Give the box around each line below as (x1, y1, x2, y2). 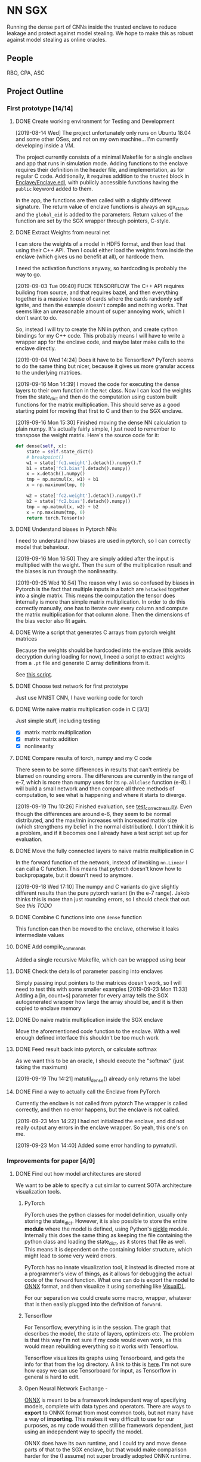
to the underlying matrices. (15, 369, 82, 376)
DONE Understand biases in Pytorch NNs (15, 526, 117, 533)
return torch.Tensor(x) (26, 515, 85, 521)
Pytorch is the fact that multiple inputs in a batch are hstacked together (15, 586, 190, 593)
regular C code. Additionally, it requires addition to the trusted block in (15, 172, 190, 180)
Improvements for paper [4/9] (7, 1157, 95, 1165)
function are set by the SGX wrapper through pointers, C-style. (15, 217, 171, 224)
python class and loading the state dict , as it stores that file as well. (24, 1238, 187, 1247)
